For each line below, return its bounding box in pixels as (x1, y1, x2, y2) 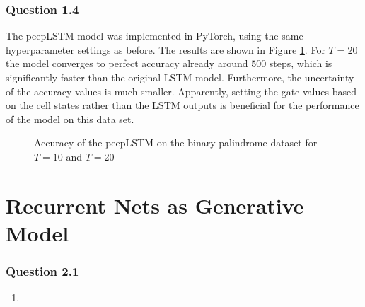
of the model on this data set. (6, 111, 134, 126)
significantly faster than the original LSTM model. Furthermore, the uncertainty (6, 70, 354, 84)
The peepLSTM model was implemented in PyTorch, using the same (6, 28, 303, 43)
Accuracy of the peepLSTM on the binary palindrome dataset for (34, 135, 318, 150)
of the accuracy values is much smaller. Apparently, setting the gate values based (6, 83, 357, 98)
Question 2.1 (6, 262, 79, 280)
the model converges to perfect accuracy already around (6, 56, 248, 71)
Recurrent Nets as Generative (6, 190, 304, 219)
